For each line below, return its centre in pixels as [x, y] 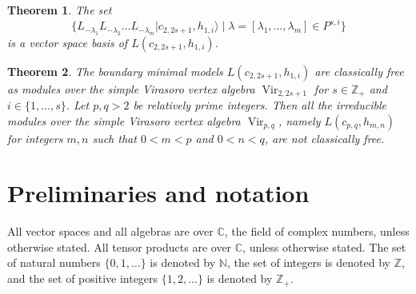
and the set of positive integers [83, 278]
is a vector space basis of [68, 42]
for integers [35, 138]
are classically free [359, 71]
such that [114, 138]
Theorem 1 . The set [60, 10]
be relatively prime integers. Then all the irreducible [260, 104]
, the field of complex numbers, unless [317, 231]
